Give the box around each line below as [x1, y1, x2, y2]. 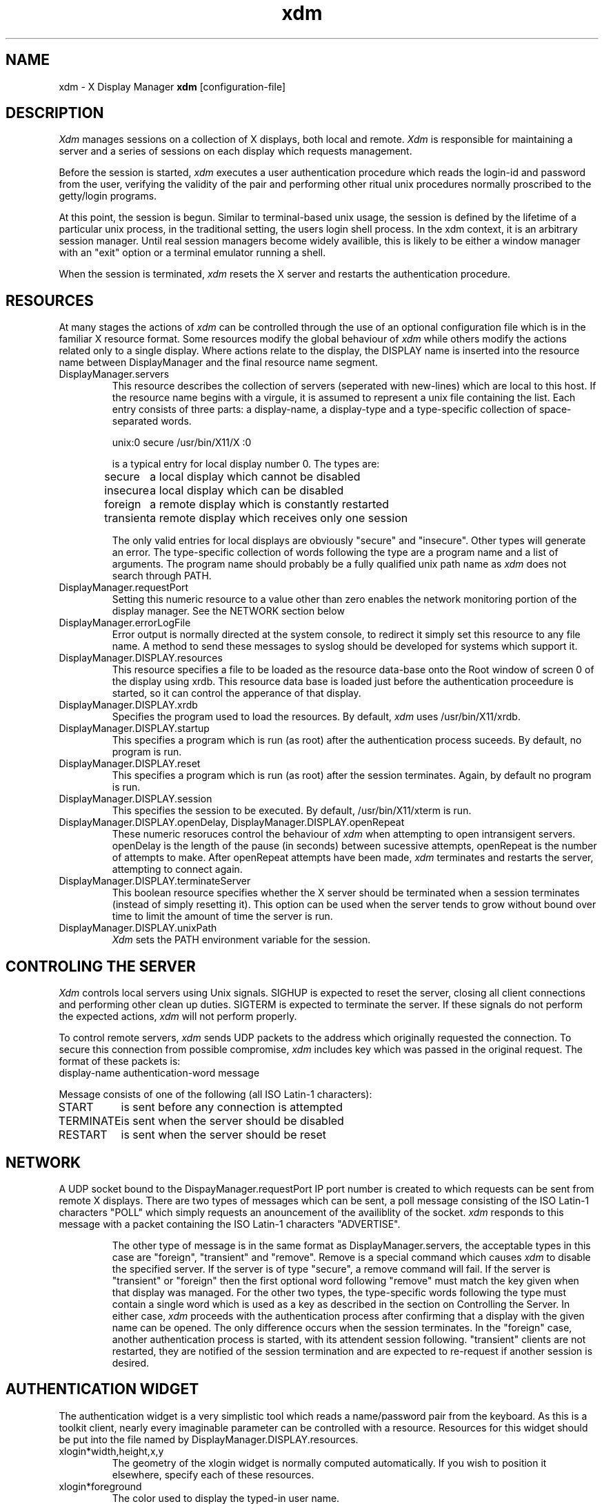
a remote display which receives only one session [150, 511, 408, 526]
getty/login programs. [59, 190, 157, 202]
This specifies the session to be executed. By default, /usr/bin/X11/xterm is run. [112, 804, 472, 817]
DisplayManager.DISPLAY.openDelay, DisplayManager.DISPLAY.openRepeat [59, 816, 405, 829]
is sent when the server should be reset [121, 1128, 327, 1142]
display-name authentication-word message [59, 1067, 260, 1079]
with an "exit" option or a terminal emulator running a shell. [59, 247, 326, 259]
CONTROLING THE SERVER [6, 957, 196, 975]
